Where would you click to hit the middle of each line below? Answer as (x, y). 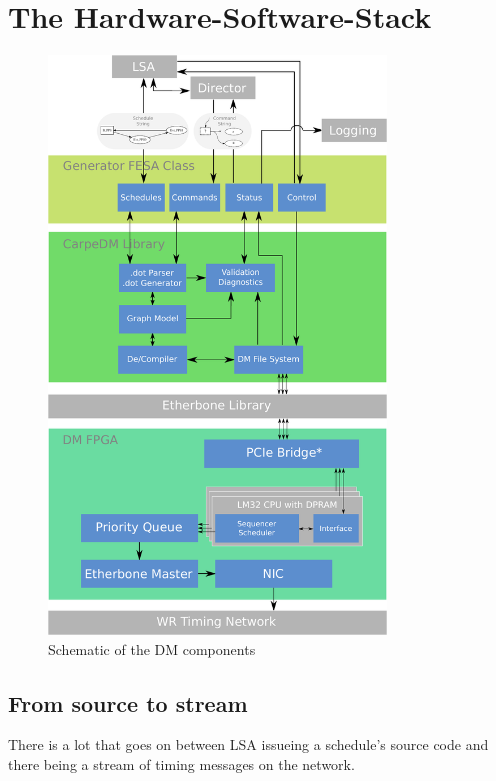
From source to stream (128, 702)
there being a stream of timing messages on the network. (181, 763)
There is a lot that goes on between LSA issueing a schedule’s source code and (248, 744)
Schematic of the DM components (152, 648)
